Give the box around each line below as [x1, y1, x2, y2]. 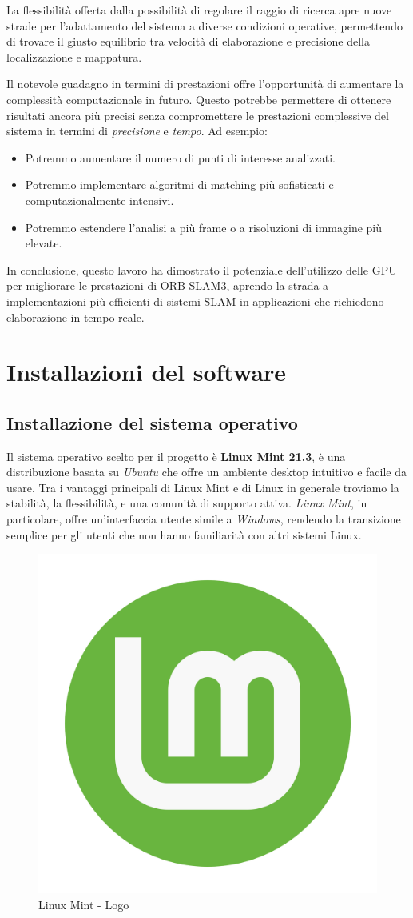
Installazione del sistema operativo [6, 410, 298, 435]
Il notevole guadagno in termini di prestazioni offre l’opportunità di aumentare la [6, 75, 404, 92]
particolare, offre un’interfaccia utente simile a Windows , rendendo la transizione [6, 511, 401, 527]
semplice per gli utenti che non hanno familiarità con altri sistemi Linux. [6, 526, 362, 543]
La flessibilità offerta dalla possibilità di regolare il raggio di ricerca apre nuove [6, 2, 392, 18]
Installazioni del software [6, 355, 287, 388]
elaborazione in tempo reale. [6, 308, 145, 325]
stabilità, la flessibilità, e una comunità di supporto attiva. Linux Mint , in [6, 495, 367, 511]
